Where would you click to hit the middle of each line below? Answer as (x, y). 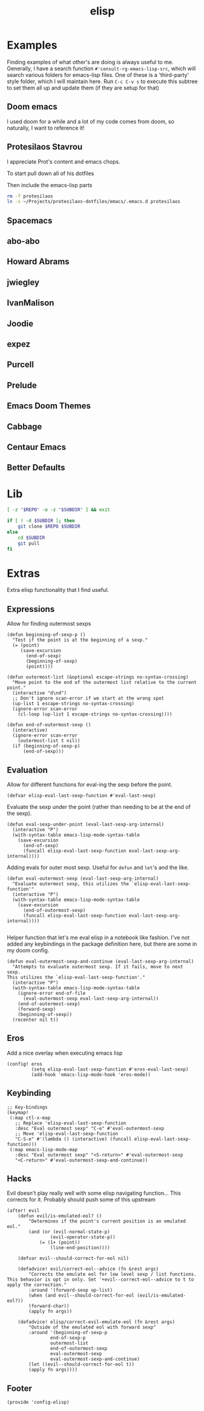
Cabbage (25, 426)
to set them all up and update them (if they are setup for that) (83, 88)
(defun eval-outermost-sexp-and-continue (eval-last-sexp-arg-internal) (100, 961)
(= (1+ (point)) (60, 1243)
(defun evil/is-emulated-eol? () (60, 1216)
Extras (23, 573)
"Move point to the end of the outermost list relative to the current (105, 683)
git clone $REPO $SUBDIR (49, 526)
